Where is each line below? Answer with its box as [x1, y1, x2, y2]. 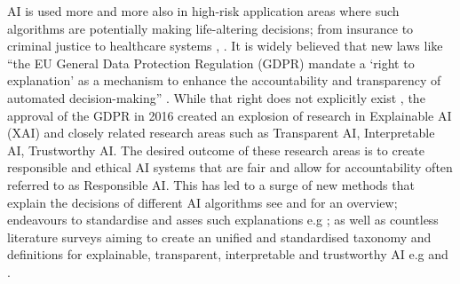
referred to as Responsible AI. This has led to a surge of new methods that [7, 175, 415, 193]
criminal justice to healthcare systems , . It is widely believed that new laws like [7, 36, 443, 55]
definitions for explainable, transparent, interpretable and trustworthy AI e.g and [7, 245, 448, 264]
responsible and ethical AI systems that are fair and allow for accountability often [7, 158, 453, 177]
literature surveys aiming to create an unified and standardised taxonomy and [7, 227, 432, 246]
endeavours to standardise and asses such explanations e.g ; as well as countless [7, 210, 439, 229]
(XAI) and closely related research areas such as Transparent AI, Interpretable [7, 123, 435, 142]
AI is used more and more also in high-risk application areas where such [7, 2, 400, 20]
